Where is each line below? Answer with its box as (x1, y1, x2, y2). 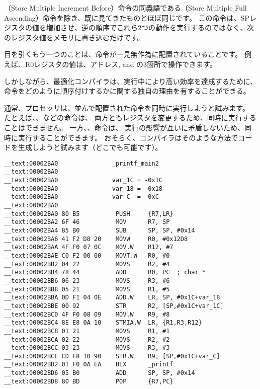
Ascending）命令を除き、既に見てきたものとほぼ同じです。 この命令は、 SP (4, 12, 249, 23)
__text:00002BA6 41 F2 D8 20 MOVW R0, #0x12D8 (4, 235, 188, 243)
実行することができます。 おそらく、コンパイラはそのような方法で (18, 132, 238, 142)
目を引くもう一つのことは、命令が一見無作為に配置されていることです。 (4, 49, 242, 59)
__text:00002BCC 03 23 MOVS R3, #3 (4, 344, 170, 352)
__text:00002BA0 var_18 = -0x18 (4, 185, 162, 192)
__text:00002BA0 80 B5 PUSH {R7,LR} (4, 210, 174, 217)
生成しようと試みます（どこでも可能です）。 (18, 142, 162, 152)
